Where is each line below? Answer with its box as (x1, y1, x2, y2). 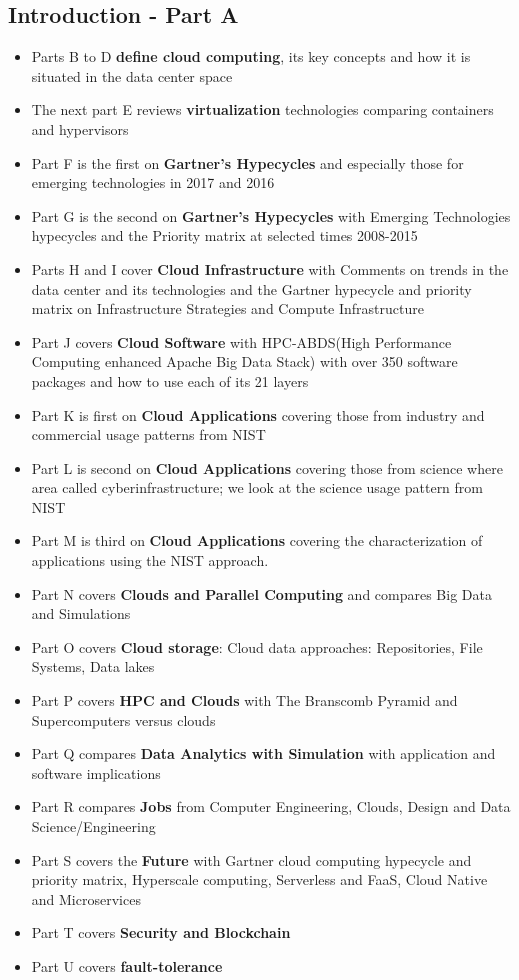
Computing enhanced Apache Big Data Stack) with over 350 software (31, 351, 458, 372)
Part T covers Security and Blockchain (31, 922, 291, 943)
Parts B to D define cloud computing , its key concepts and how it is (31, 46, 471, 67)
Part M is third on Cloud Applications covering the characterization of (31, 530, 483, 551)
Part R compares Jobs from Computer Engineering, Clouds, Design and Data (31, 796, 511, 817)
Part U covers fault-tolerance (31, 955, 223, 976)
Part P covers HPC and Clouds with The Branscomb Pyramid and (31, 690, 458, 711)
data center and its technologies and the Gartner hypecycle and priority (31, 278, 472, 299)
